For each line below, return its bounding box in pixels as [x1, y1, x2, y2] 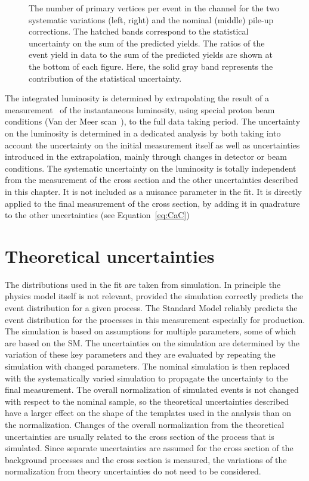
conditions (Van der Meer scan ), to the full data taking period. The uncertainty [5, 115, 301, 128]
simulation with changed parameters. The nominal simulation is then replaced [5, 359, 290, 372]
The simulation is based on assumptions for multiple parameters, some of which [5, 325, 296, 337]
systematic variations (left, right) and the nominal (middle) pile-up [29, 13, 274, 26]
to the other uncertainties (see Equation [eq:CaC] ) [5, 209, 190, 221]
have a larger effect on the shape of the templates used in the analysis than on [5, 406, 291, 419]
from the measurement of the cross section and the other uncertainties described [5, 173, 298, 186]
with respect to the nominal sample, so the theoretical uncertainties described [5, 395, 289, 407]
